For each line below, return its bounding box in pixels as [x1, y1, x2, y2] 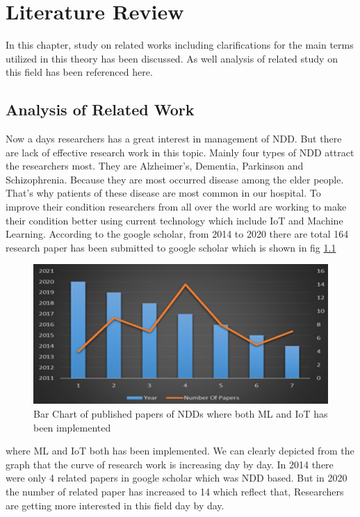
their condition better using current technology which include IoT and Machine [6, 213, 343, 227]
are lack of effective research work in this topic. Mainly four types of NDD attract [6, 145, 354, 159]
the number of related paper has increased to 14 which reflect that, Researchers [6, 484, 344, 498]
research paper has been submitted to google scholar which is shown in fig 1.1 [6, 240, 336, 254]
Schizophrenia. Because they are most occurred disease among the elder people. [6, 172, 344, 186]
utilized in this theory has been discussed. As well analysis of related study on [6, 51, 338, 65]
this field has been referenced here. [6, 65, 153, 79]
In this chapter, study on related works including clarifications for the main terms [6, 38, 354, 52]
